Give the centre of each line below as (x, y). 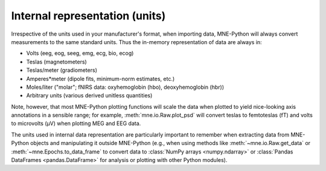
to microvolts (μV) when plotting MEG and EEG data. (76, 123)
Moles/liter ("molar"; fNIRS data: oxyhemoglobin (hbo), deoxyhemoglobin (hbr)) (125, 87)
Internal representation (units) (88, 16)
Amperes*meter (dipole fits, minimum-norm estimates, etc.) (101, 79)
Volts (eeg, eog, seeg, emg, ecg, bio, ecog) (80, 53)
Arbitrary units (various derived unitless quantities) (89, 95)
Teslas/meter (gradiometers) (62, 70)
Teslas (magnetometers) (56, 62)
